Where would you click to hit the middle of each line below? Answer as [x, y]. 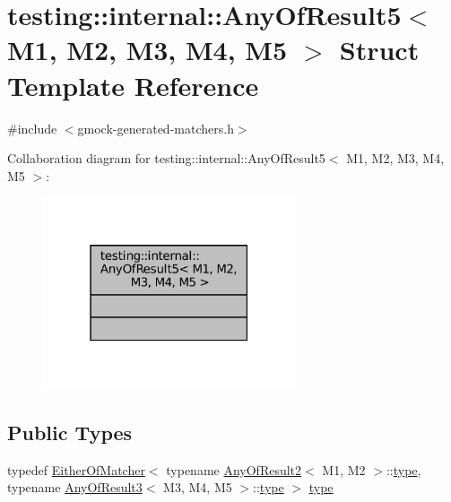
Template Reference [133, 85]
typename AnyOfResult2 [234, 469]
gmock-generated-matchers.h [156, 128]
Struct [379, 50]
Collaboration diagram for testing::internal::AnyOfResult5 [166, 158]
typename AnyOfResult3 [75, 487]
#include [32, 128]
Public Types [70, 432]
